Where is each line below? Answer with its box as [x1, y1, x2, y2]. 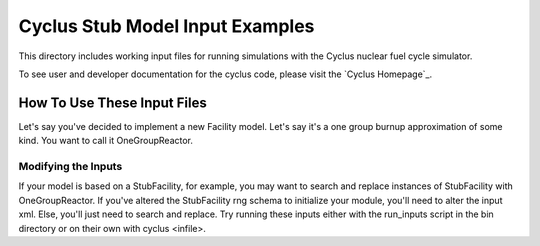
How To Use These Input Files [18, 94, 207, 111]
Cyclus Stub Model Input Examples [18, 15, 315, 37]
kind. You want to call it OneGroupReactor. [18, 135, 194, 147]
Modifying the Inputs [18, 160, 123, 173]
